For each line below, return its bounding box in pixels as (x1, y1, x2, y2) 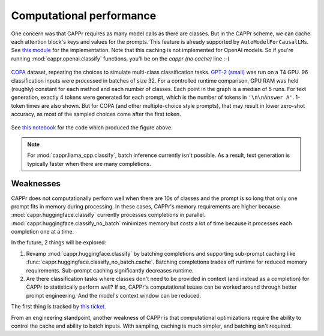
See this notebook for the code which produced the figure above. (11, 124, 173, 131)
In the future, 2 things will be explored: (11, 239, 107, 246)
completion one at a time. (11, 228, 74, 235)
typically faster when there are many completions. (27, 160, 151, 167)
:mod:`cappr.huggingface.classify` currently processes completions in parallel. (11, 211, 206, 219)
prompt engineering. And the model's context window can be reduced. (26, 292, 202, 299)
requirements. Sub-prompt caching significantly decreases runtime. (26, 267, 194, 274)
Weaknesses (11, 178, 61, 189)
